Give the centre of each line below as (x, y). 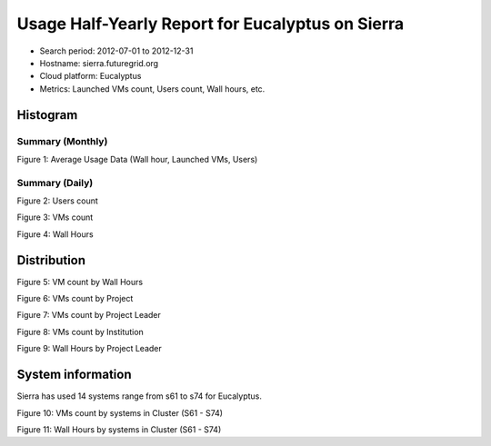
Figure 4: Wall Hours (55, 234)
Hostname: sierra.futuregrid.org (99, 63)
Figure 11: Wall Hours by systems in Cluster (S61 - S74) (119, 429)
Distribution (51, 260)
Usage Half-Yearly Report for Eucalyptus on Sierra (210, 24)
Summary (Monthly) (62, 141)
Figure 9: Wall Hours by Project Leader (90, 349)
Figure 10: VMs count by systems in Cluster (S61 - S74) (120, 412)
